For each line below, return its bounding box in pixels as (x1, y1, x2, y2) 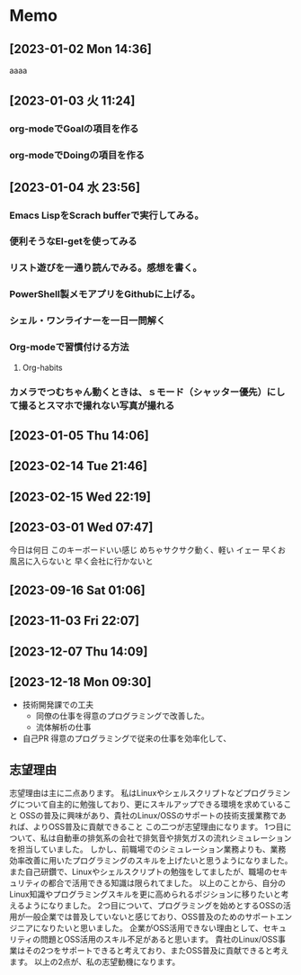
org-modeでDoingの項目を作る (9, 149, 146, 162)
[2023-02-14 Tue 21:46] (9, 458, 148, 474)
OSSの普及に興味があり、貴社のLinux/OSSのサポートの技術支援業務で (19, 810, 279, 821)
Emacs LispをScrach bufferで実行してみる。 (9, 209, 204, 221)
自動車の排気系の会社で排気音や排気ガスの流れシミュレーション (55, 833, 292, 844)
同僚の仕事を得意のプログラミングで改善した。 (35, 710, 209, 721)
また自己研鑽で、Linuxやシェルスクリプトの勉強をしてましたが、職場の (9, 866, 272, 878)
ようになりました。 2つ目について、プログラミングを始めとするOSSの (24, 900, 284, 911)
